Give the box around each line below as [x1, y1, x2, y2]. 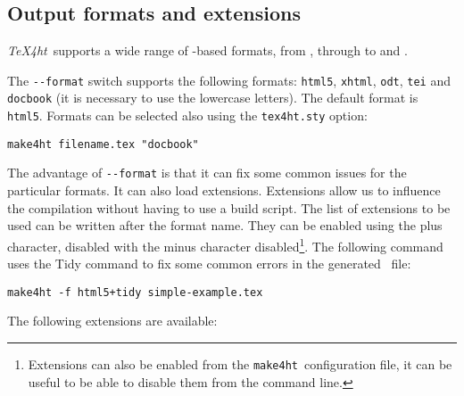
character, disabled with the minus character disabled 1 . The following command [7, 234, 443, 255]
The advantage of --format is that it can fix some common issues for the [7, 163, 407, 182]
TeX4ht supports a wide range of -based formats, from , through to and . [7, 41, 408, 60]
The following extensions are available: [7, 311, 218, 330]
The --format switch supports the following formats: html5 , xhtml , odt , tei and [7, 70, 451, 89]
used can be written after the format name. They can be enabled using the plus [7, 216, 443, 235]
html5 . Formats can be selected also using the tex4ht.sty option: [7, 106, 368, 125]
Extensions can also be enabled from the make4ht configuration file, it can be [28, 354, 452, 373]
